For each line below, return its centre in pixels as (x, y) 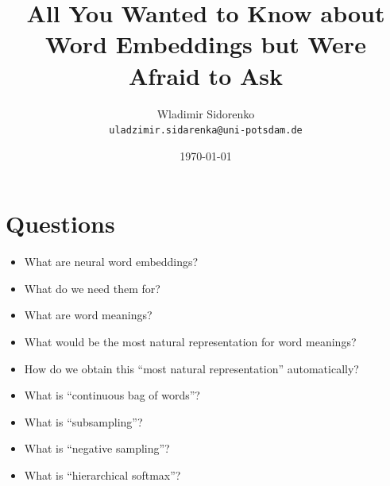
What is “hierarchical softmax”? (102, 475)
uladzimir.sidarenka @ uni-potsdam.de (206, 131)
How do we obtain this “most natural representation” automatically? (191, 368)
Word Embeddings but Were (206, 44)
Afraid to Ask (205, 75)
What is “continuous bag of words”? (112, 395)
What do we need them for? (92, 288)
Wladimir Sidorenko (206, 113)
